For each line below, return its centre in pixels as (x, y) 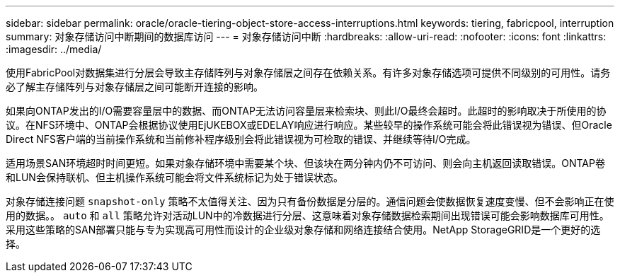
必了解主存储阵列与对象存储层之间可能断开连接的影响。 (134, 87)
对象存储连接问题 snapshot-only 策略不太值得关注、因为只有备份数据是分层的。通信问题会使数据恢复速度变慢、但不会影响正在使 (310, 201)
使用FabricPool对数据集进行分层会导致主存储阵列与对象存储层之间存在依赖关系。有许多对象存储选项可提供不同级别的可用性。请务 (308, 73)
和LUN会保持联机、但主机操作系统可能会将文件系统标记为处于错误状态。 (174, 177)
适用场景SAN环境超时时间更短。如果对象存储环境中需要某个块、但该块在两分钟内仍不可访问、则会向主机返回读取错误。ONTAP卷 (305, 163)
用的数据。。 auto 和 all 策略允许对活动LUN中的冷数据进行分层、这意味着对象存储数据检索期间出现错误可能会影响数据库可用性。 (308, 215)
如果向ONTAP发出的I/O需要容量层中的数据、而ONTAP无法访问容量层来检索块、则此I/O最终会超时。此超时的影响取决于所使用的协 (306, 111)
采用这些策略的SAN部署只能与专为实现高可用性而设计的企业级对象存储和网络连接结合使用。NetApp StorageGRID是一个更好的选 (303, 230)
